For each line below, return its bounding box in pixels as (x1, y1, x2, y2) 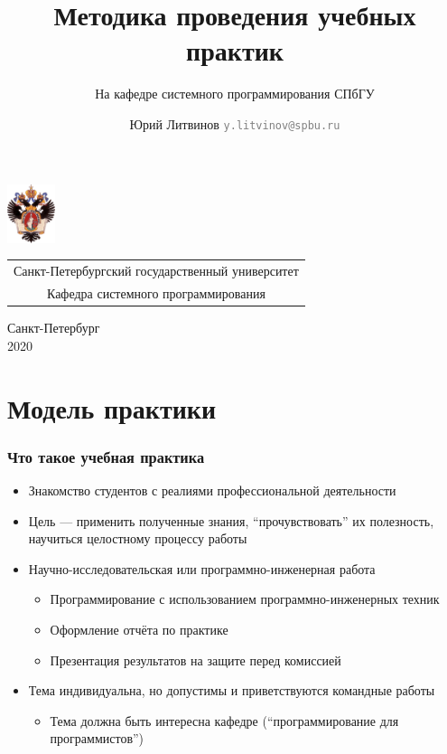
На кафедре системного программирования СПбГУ (95, 84, 375, 103)
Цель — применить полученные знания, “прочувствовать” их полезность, (28, 511, 434, 530)
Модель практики (7, 389, 217, 426)
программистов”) (50, 729, 144, 748)
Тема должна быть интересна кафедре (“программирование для (50, 711, 399, 730)
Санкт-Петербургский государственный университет (14, 261, 299, 280)
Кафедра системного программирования (46, 284, 265, 303)
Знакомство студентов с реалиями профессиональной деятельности (28, 480, 396, 499)
